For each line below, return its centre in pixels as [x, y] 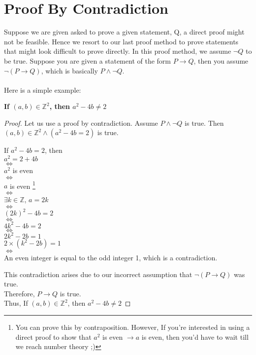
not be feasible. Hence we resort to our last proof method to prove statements [121, 41]
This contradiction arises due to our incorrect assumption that [98, 274]
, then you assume [221, 60]
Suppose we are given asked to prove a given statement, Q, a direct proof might [124, 32]
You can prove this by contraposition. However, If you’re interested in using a [133, 327]
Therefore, [19, 293]
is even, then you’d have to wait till [195, 337]
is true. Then [204, 123]
